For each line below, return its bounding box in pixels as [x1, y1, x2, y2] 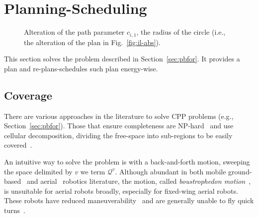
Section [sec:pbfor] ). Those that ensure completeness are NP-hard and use [4, 120, 234, 131]
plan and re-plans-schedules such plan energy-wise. [4, 63, 158, 73]
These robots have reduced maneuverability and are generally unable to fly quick [4, 195, 254, 206]
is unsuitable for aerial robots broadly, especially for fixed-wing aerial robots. [4, 185, 238, 196]
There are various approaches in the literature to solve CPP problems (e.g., [4, 110, 234, 121]
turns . [4, 205, 25, 215]
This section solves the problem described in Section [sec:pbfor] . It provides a [4, 54, 240, 64]
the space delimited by [4, 166, 73, 176]
